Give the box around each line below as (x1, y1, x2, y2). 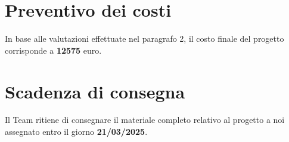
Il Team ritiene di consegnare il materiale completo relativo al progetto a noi (5, 113, 285, 126)
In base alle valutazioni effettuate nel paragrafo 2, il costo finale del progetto (5, 32, 284, 45)
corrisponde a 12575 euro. (5, 44, 102, 56)
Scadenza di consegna (5, 79, 185, 103)
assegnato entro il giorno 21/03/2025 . (5, 125, 148, 138)
